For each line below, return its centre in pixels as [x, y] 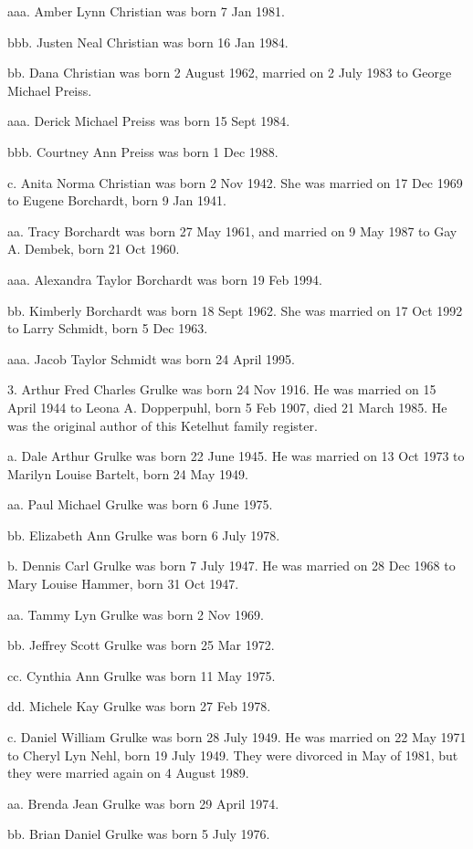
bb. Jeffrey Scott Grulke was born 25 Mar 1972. [141, 645]
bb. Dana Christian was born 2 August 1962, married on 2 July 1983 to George [230, 73]
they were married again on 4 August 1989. [128, 773]
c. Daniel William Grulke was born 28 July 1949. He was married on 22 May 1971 [237, 737]
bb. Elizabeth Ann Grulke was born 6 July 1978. [144, 535]
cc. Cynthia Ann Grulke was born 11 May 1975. [142, 675]
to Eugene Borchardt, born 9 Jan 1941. [117, 200]
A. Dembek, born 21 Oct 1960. [94, 249]
